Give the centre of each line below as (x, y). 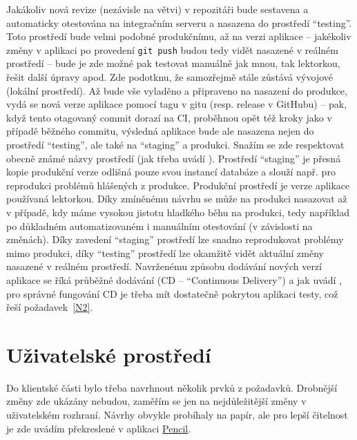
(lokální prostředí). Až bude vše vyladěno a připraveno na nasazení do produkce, (177, 90)
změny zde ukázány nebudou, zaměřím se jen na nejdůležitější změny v (156, 401)
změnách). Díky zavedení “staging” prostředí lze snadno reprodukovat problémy (175, 239)
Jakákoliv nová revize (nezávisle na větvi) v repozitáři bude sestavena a (157, 9)
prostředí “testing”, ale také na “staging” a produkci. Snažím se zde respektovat (175, 144)
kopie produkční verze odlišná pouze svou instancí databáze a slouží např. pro (171, 172)
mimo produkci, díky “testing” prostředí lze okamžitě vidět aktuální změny (165, 252)
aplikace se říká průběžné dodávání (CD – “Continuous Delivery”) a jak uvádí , (174, 279)
